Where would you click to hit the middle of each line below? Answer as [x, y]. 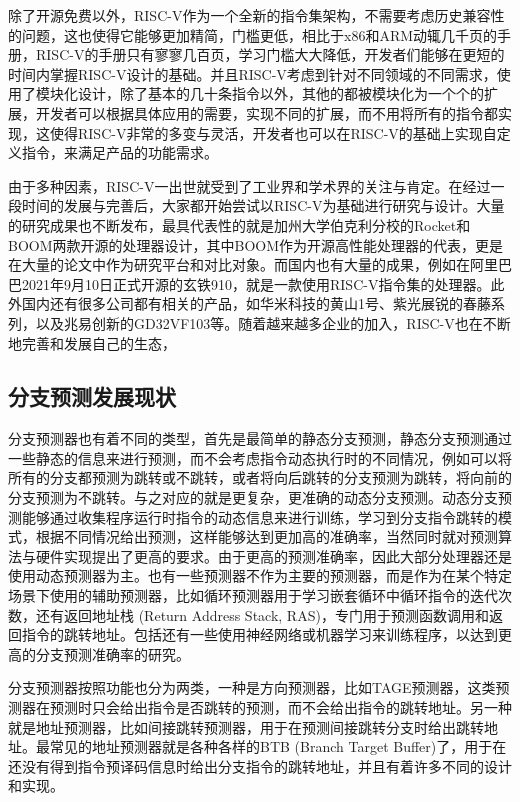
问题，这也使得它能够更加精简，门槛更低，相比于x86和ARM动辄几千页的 [259, 34]
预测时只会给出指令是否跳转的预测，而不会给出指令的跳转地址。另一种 [280, 707]
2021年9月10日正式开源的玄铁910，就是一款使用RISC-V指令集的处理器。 [256, 283]
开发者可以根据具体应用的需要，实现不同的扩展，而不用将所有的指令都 [266, 112]
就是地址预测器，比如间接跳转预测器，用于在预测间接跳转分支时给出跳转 [246, 726]
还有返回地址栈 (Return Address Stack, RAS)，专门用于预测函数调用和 [262, 614]
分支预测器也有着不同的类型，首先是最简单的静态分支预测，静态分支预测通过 [260, 438]
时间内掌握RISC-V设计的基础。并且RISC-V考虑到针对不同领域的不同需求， [252, 73]
